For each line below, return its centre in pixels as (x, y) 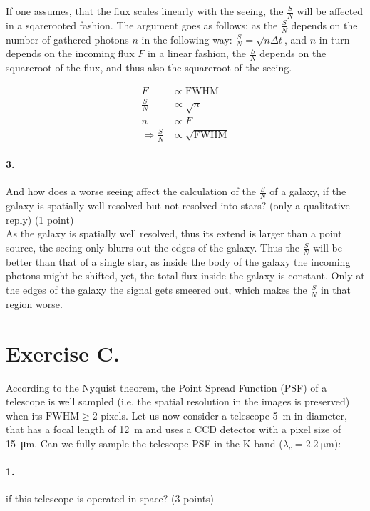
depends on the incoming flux (70, 53)
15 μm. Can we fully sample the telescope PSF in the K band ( (144, 443)
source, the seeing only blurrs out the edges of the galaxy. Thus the (153, 248)
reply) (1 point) (40, 219)
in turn (334, 39)
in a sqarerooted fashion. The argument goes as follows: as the (142, 25)
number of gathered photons (67, 39)
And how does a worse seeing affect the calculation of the (131, 191)
